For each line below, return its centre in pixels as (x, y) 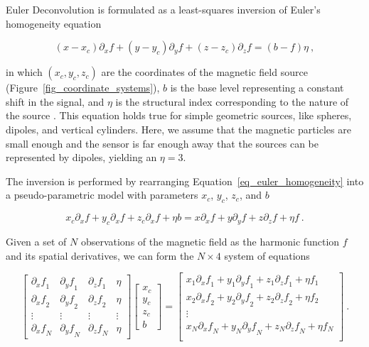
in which (24, 72)
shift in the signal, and (55, 101)
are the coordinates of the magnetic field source (204, 72)
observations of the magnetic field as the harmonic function (210, 241)
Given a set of (36, 241)
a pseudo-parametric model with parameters (102, 195)
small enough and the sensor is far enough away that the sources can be (162, 143)
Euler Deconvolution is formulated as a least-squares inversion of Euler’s (163, 9)
